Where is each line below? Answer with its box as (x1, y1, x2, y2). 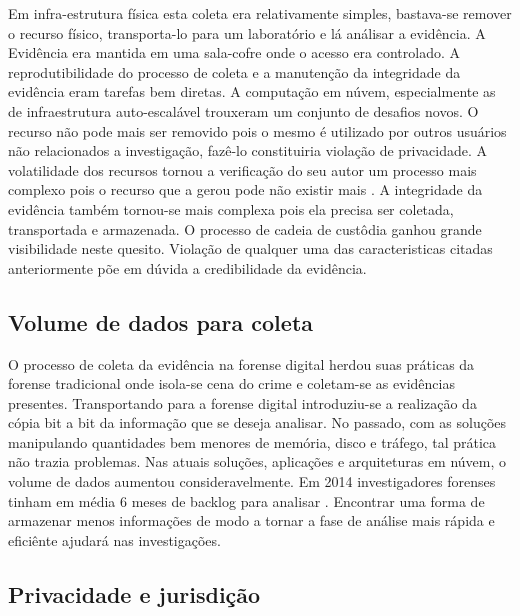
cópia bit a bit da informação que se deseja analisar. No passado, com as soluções (8, 412, 507, 433)
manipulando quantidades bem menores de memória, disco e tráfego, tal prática (8, 431, 497, 452)
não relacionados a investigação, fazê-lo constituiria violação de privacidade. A (8, 140, 488, 161)
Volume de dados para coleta (8, 306, 314, 337)
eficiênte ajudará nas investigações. (8, 529, 221, 550)
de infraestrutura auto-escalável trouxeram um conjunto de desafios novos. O (8, 100, 479, 121)
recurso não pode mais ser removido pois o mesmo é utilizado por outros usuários (8, 120, 507, 141)
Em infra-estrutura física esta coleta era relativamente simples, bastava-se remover (8, 3, 512, 23)
